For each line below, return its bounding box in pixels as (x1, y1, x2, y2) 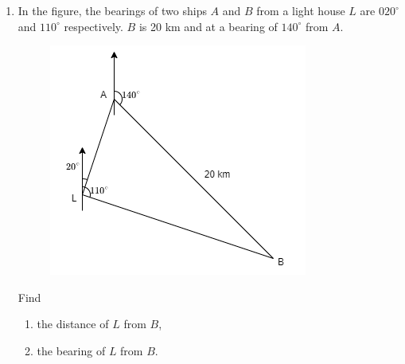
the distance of (37, 315, 109, 332)
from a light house (256, 2, 345, 18)
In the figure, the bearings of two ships (18, 2, 207, 18)
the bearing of (37, 342, 106, 358)
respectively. (64, 18, 123, 34)
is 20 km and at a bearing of (138, 18, 278, 34)
